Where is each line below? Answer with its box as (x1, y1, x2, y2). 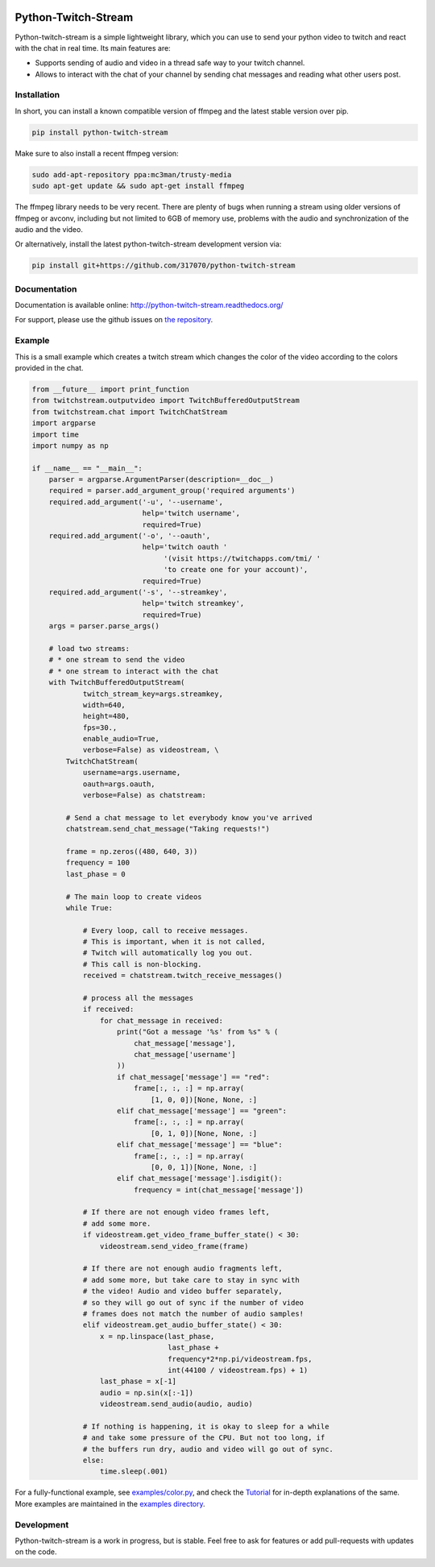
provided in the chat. (14, 363, 84, 372)
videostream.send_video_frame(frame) (99, 1242, 249, 1250)
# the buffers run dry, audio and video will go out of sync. (82, 1445, 334, 1453)
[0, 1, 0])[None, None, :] (150, 1129, 258, 1138)
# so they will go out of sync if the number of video (82, 1298, 304, 1307)
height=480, (82, 711, 130, 721)
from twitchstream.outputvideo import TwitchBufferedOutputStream (31, 396, 300, 405)
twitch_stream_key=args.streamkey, (82, 689, 223, 699)
